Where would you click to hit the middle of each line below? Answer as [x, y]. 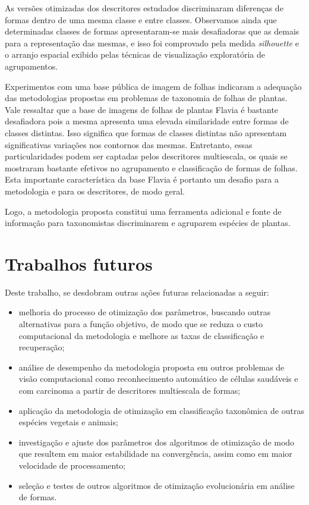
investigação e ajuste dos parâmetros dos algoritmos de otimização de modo [157, 442]
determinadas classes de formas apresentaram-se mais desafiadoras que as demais [152, 31]
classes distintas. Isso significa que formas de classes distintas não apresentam [146, 132]
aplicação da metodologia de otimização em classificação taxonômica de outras [161, 410]
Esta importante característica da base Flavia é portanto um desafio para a [142, 179]
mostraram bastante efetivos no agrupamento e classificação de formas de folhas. [151, 167]
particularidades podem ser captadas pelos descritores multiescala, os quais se [146, 156]
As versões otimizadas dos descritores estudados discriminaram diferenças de [144, 8]
